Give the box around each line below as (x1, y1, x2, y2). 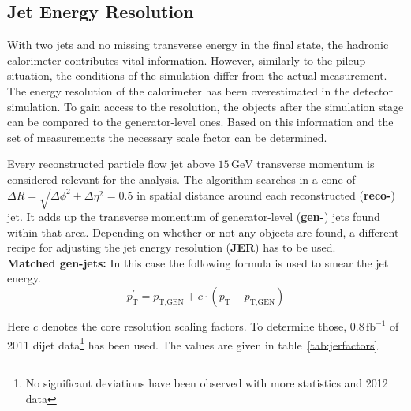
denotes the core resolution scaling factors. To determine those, (41, 318, 347, 334)
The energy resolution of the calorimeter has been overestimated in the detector (7, 82, 393, 99)
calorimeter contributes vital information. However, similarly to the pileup (7, 51, 366, 68)
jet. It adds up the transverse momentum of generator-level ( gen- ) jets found (7, 208, 380, 225)
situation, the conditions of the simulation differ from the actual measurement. (7, 67, 387, 84)
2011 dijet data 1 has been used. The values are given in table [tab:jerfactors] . (7, 334, 381, 353)
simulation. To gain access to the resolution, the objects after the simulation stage (7, 98, 404, 114)
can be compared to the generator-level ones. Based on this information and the (7, 114, 394, 130)
